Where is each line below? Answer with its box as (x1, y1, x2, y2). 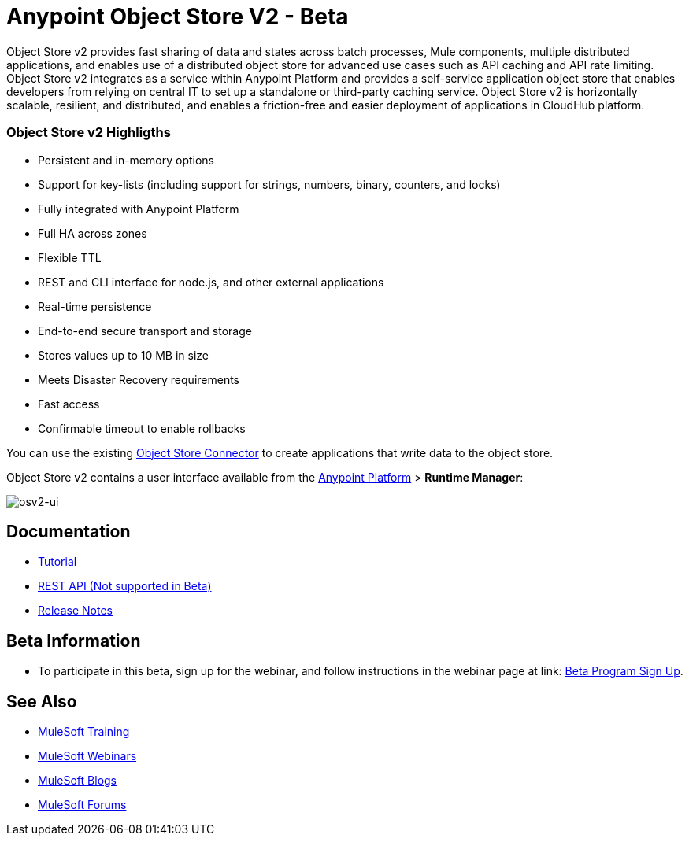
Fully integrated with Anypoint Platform (38, 201, 239, 216)
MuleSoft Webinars (38, 749, 137, 763)
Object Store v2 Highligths (6, 124, 171, 141)
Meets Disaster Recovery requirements (38, 372, 239, 386)
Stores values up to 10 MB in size (38, 348, 209, 362)
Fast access (38, 397, 100, 411)
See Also (6, 691, 77, 711)
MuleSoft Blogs (38, 774, 117, 788)
